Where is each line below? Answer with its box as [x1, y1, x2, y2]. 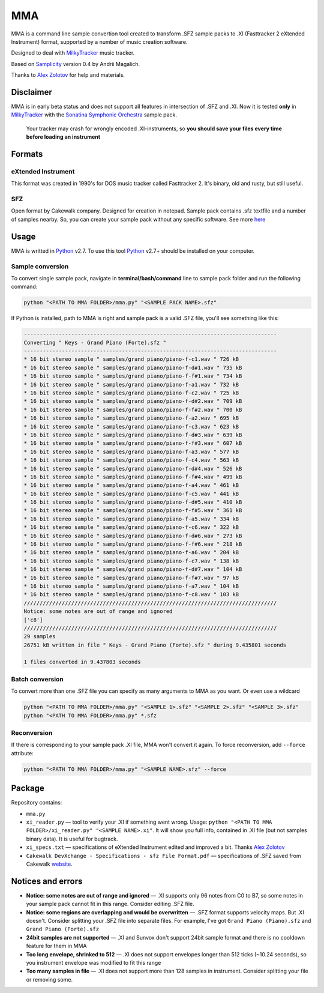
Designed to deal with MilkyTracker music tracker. [11, 49, 135, 56]
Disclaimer [11, 87, 52, 97]
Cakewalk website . [26, 860, 73, 868]
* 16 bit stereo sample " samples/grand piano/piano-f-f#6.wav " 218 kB [23, 541, 242, 548]
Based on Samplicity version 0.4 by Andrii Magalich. [11, 60, 140, 67]
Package [11, 783, 45, 794]
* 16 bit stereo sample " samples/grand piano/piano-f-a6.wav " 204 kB [23, 549, 239, 556]
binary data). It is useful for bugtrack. [26, 835, 118, 842]
